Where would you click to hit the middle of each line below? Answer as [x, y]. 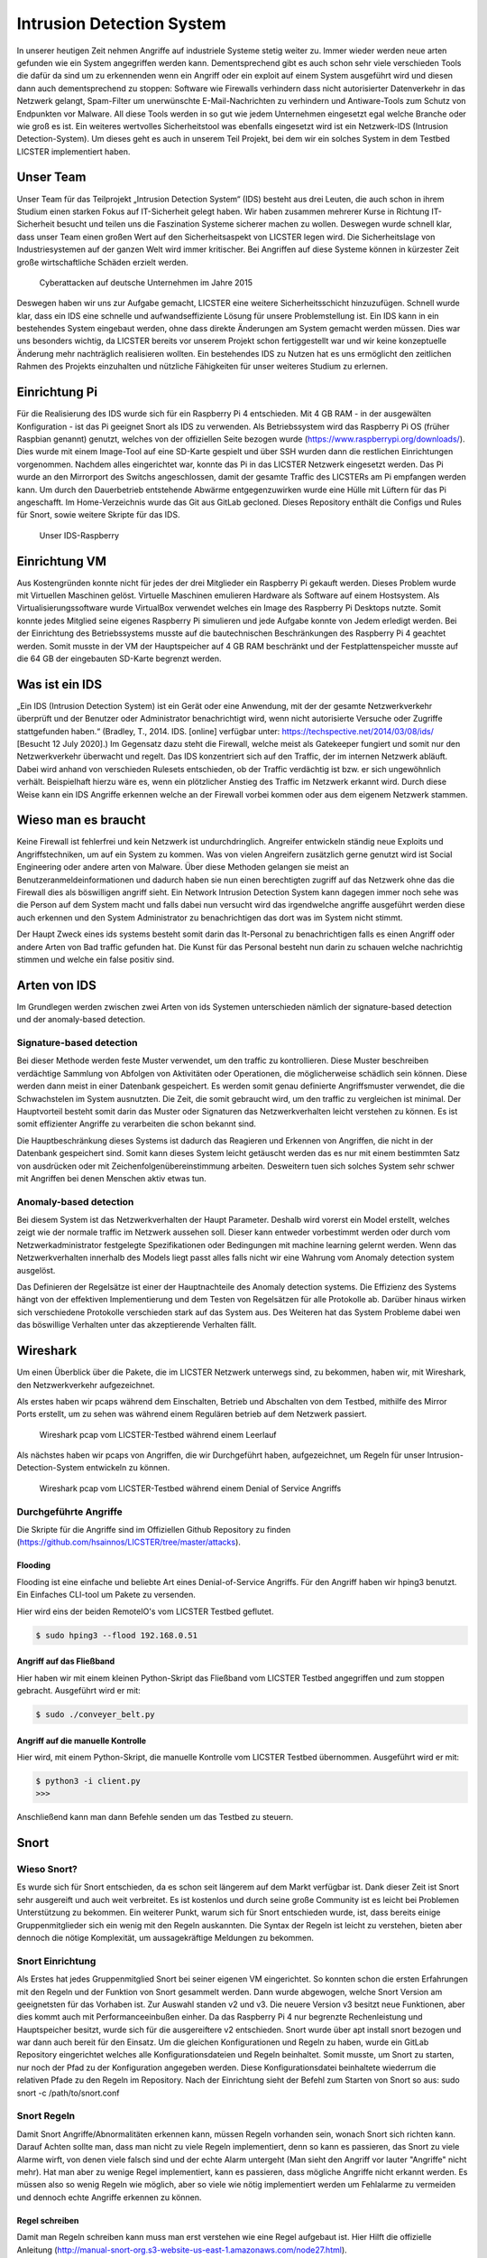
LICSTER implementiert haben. [74, 151]
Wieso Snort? [47, 1870]
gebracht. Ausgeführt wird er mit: [79, 1690]
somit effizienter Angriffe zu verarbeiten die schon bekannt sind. [137, 1124]
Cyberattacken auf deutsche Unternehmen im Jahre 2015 [146, 282]
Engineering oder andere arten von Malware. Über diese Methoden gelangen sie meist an [183, 867]
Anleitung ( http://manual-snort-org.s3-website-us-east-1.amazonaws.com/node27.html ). [182, 2250]
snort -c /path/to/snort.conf [68, 2093]
